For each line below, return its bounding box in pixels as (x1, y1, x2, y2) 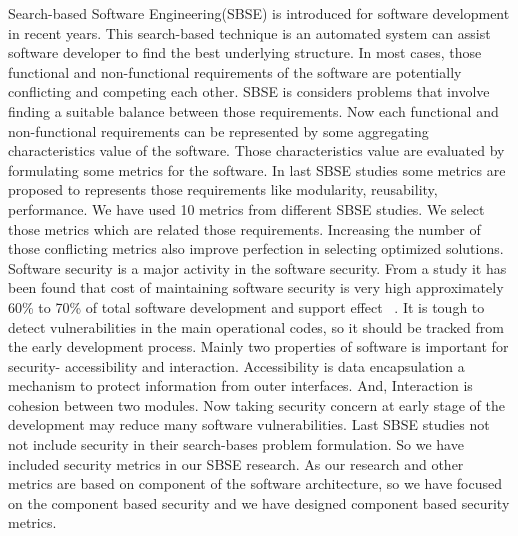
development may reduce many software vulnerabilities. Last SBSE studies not (8, 414, 490, 435)
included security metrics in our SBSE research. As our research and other (8, 453, 464, 474)
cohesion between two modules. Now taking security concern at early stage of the (8, 394, 505, 415)
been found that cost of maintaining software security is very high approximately (8, 277, 504, 298)
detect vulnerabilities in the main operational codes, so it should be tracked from (8, 316, 504, 337)
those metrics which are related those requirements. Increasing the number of (8, 218, 481, 239)
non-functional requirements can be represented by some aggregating (8, 120, 429, 141)
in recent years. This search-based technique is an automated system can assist (8, 22, 491, 43)
